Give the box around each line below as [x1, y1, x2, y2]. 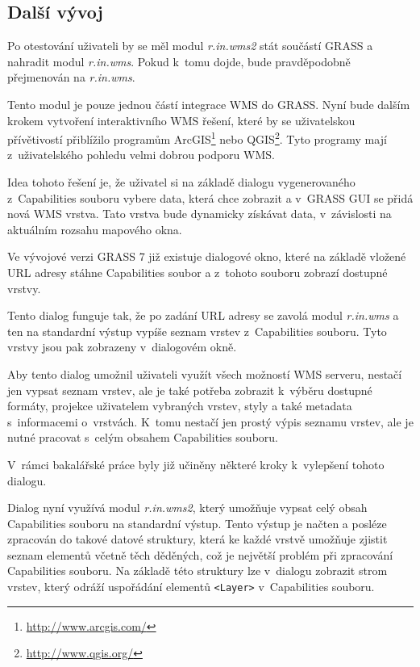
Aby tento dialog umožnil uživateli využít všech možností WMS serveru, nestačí [7, 365, 402, 382]
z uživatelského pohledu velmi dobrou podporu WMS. [7, 146, 275, 163]
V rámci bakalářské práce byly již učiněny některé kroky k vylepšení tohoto [7, 455, 385, 472]
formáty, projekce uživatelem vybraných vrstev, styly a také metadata [7, 397, 352, 414]
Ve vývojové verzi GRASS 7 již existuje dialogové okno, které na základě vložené [7, 248, 406, 265]
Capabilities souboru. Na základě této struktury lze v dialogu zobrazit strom [7, 562, 388, 579]
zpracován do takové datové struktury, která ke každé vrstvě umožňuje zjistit [7, 531, 388, 547]
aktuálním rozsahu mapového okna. [7, 220, 182, 237]
